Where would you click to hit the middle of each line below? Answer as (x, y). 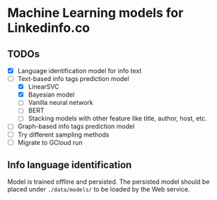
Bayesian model (51, 95)
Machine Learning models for (95, 13)
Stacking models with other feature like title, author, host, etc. (117, 118)
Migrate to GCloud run (50, 142)
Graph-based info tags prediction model (76, 126)
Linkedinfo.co (49, 28)
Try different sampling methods (63, 135)
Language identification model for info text (80, 71)
